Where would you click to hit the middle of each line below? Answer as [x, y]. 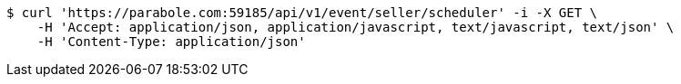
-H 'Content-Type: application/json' [171, 42]
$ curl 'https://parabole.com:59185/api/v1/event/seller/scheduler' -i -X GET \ [302, 13]
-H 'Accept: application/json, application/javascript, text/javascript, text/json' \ [356, 27]
